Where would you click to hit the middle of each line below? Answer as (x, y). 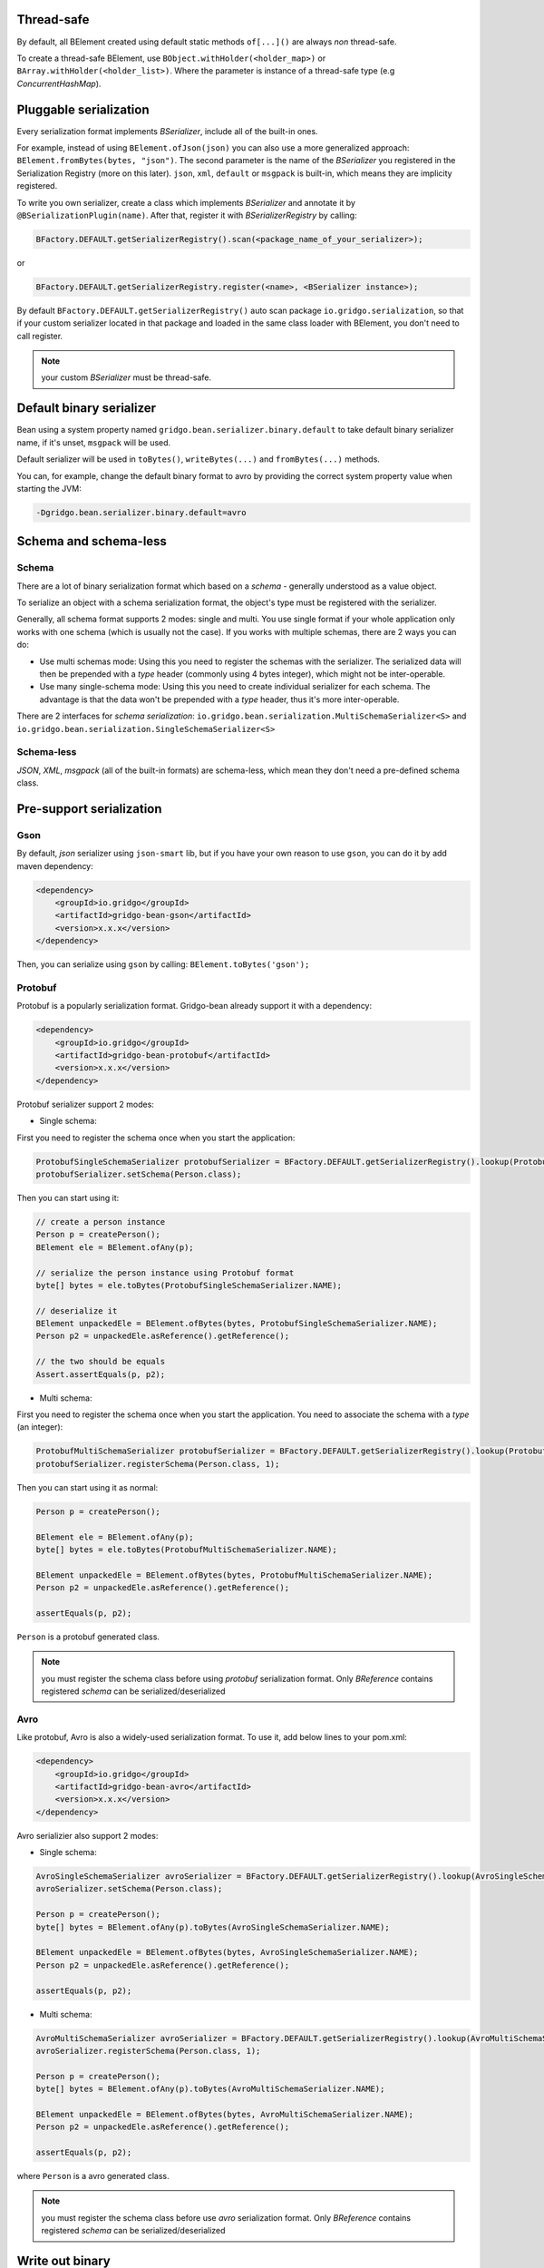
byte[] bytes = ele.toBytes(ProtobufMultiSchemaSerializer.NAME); (186, 1549)
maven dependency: (55, 865)
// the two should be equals (101, 1362)
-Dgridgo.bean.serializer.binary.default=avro (141, 512)
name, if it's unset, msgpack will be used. (94, 442)
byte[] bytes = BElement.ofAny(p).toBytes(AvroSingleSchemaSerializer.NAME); (213, 1927)
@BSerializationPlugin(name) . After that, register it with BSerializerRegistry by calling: (187, 215)
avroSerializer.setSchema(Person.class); (129, 1889)
